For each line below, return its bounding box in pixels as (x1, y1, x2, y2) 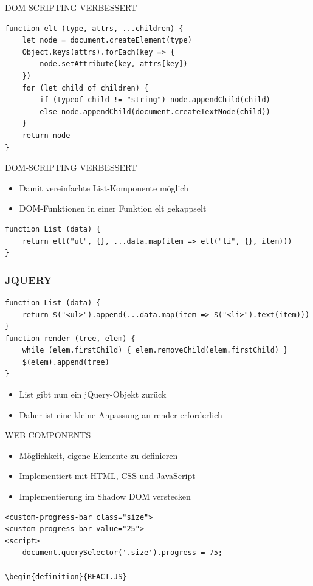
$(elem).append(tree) (22, 357, 109, 367)
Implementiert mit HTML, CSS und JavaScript (19, 469, 196, 482)
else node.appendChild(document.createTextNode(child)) (40, 107, 270, 116)
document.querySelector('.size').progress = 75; (22, 548, 222, 557)
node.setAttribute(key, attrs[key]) (40, 60, 188, 69)
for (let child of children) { (22, 83, 149, 92)
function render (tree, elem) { (5, 334, 136, 343)
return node (22, 131, 71, 140)
